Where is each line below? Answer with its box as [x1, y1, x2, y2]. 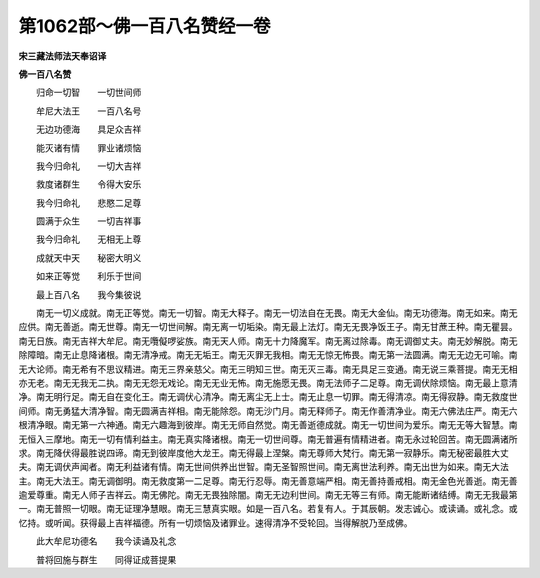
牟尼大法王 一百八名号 [35, 105, 142, 117]
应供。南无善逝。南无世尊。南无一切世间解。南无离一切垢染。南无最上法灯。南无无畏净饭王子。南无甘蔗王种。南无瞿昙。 [18, 321, 518, 333]
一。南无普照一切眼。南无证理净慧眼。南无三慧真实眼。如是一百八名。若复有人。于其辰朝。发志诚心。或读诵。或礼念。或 [18, 503, 518, 515]
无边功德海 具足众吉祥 [35, 123, 142, 135]
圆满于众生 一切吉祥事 [35, 215, 142, 227]
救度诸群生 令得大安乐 [35, 178, 142, 190]
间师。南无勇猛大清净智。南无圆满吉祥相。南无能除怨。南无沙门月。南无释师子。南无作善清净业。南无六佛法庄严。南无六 [18, 405, 518, 417]
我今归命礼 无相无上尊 [35, 233, 142, 245]
